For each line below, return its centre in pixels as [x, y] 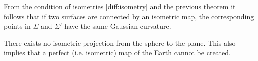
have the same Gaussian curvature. [118, 26]
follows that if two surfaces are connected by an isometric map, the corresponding [129, 16]
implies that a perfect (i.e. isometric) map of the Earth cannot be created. [117, 52]
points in [17, 26]
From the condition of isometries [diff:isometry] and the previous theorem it [120, 6]
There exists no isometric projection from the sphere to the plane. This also [120, 42]
